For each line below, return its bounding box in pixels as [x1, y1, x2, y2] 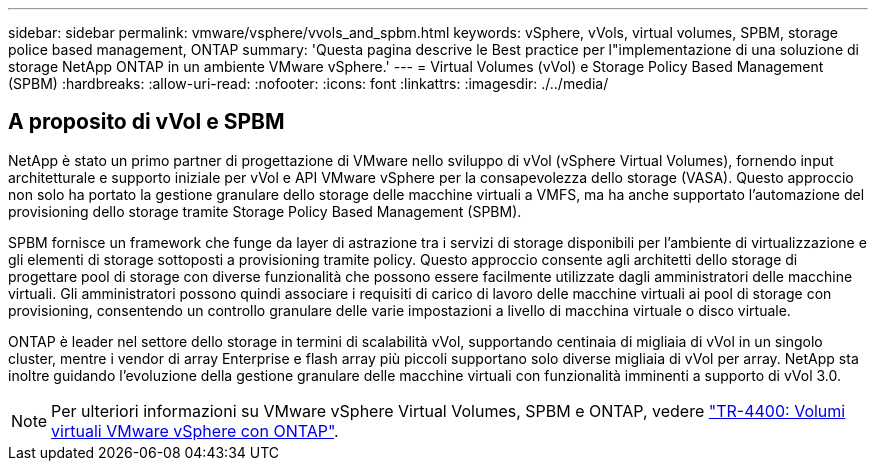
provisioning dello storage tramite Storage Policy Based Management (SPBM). [8, 202, 522, 220]
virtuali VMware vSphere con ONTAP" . [51, 420, 339, 441]
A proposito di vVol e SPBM [8, 109, 285, 135]
